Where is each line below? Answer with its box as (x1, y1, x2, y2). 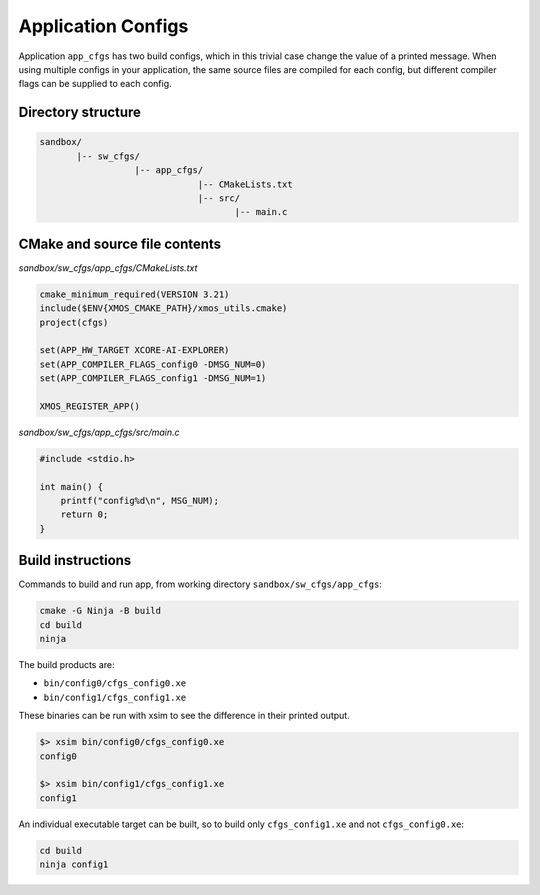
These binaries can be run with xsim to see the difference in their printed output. (18, 710, 350, 722)
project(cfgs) (39, 316, 109, 328)
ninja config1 (39, 859, 109, 870)
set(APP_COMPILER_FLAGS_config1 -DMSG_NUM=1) (39, 373, 267, 384)
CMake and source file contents (18, 235, 222, 252)
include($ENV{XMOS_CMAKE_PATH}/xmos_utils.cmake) (39, 303, 288, 314)
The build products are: (18, 659, 115, 671)
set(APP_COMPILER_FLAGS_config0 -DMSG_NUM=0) (39, 358, 267, 370)
